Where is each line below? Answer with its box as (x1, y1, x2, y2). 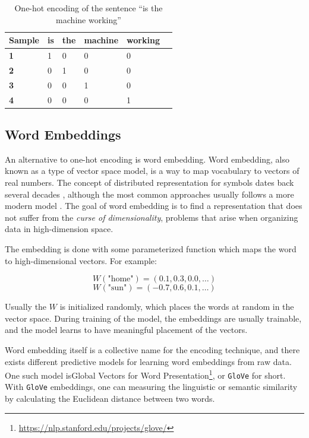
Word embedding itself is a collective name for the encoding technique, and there (5, 343, 300, 356)
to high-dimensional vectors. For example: (5, 254, 157, 266)
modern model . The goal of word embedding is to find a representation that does (5, 199, 302, 212)
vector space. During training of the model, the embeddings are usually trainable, (5, 312, 302, 324)
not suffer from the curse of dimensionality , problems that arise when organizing (5, 211, 298, 223)
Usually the (5, 300, 47, 313)
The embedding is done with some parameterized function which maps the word (5, 243, 297, 255)
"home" (108, 275, 134, 284)
